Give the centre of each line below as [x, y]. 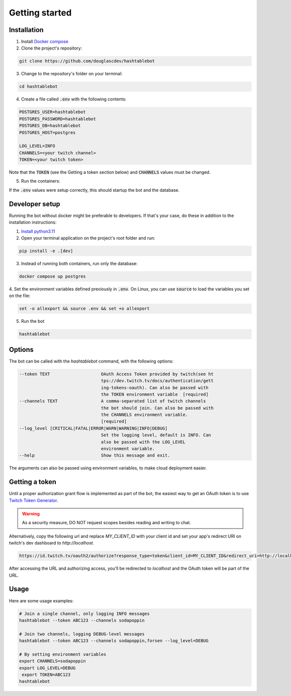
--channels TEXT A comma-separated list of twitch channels [113, 401]
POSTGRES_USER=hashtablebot [52, 112]
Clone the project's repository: [52, 48]
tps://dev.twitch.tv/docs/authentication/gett [157, 381]
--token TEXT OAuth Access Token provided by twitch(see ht [116, 374]
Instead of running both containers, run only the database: [79, 263]
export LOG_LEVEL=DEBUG [48, 668]
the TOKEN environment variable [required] [155, 394]
